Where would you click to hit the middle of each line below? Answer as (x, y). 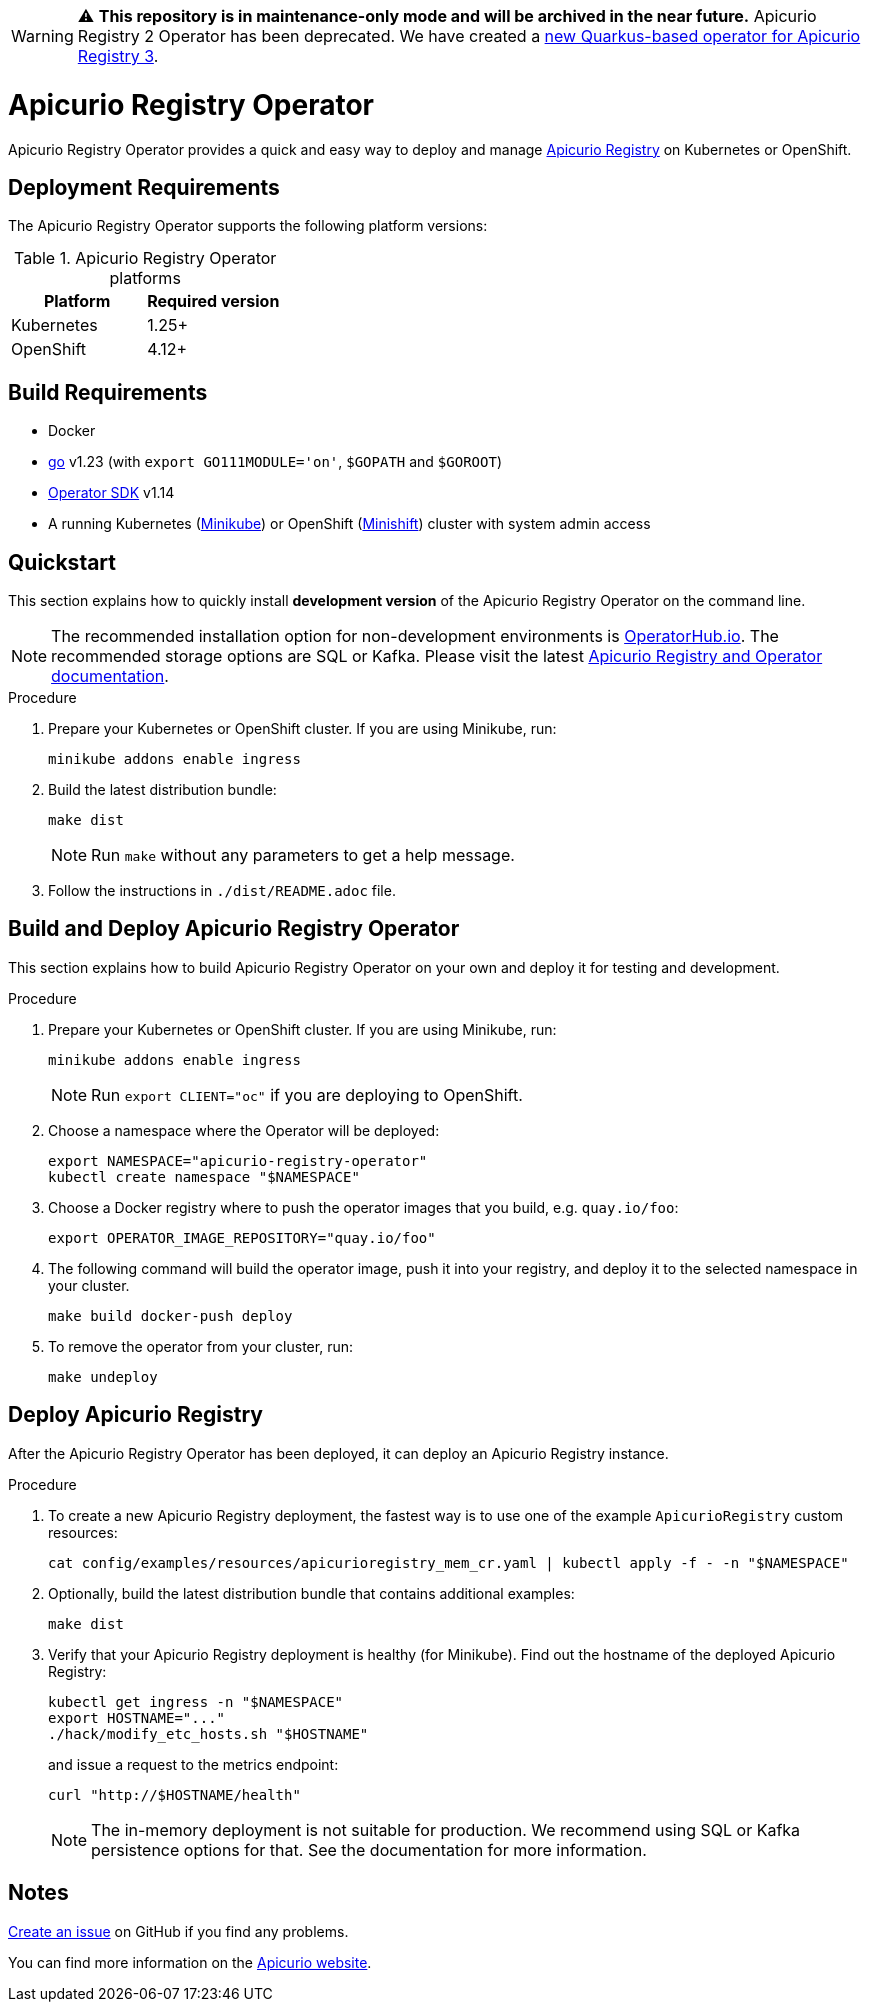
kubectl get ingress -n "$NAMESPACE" (196, 1701)
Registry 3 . (118, 56)
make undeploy (103, 1376)
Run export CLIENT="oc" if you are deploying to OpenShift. (307, 1094)
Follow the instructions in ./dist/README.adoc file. (222, 891)
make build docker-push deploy (170, 1315)
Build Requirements (108, 392)
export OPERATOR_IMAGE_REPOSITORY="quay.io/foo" (242, 1237)
